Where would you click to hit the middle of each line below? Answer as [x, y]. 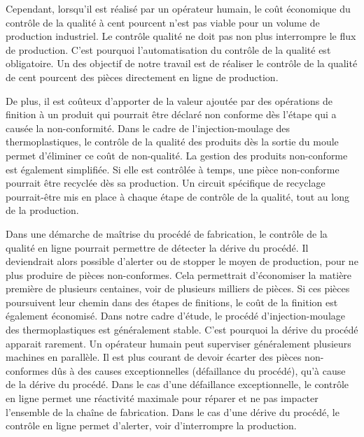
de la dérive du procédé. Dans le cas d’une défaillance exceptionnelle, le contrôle [177, 384]
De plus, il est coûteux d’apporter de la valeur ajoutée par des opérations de [169, 100]
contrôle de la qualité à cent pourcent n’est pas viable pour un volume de [163, 22]
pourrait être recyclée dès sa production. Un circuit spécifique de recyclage [166, 183]
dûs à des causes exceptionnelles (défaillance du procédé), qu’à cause [198, 370]
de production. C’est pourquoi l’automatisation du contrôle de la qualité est [168, 49]
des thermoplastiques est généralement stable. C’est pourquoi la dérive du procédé [182, 330]
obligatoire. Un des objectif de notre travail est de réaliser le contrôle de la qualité [182, 63]
